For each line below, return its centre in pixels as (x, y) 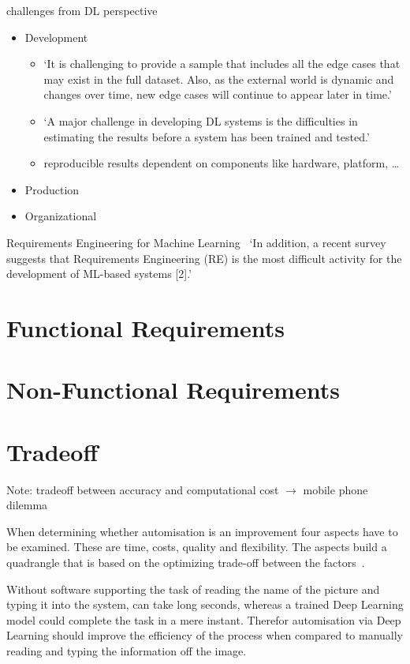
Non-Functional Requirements (173, 390)
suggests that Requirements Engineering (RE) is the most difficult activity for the (204, 258)
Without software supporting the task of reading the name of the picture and (193, 589)
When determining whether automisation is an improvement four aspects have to (202, 531)
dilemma (27, 505)
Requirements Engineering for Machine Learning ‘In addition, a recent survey (196, 242)
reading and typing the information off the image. (127, 650)
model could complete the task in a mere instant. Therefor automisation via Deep (204, 619)
